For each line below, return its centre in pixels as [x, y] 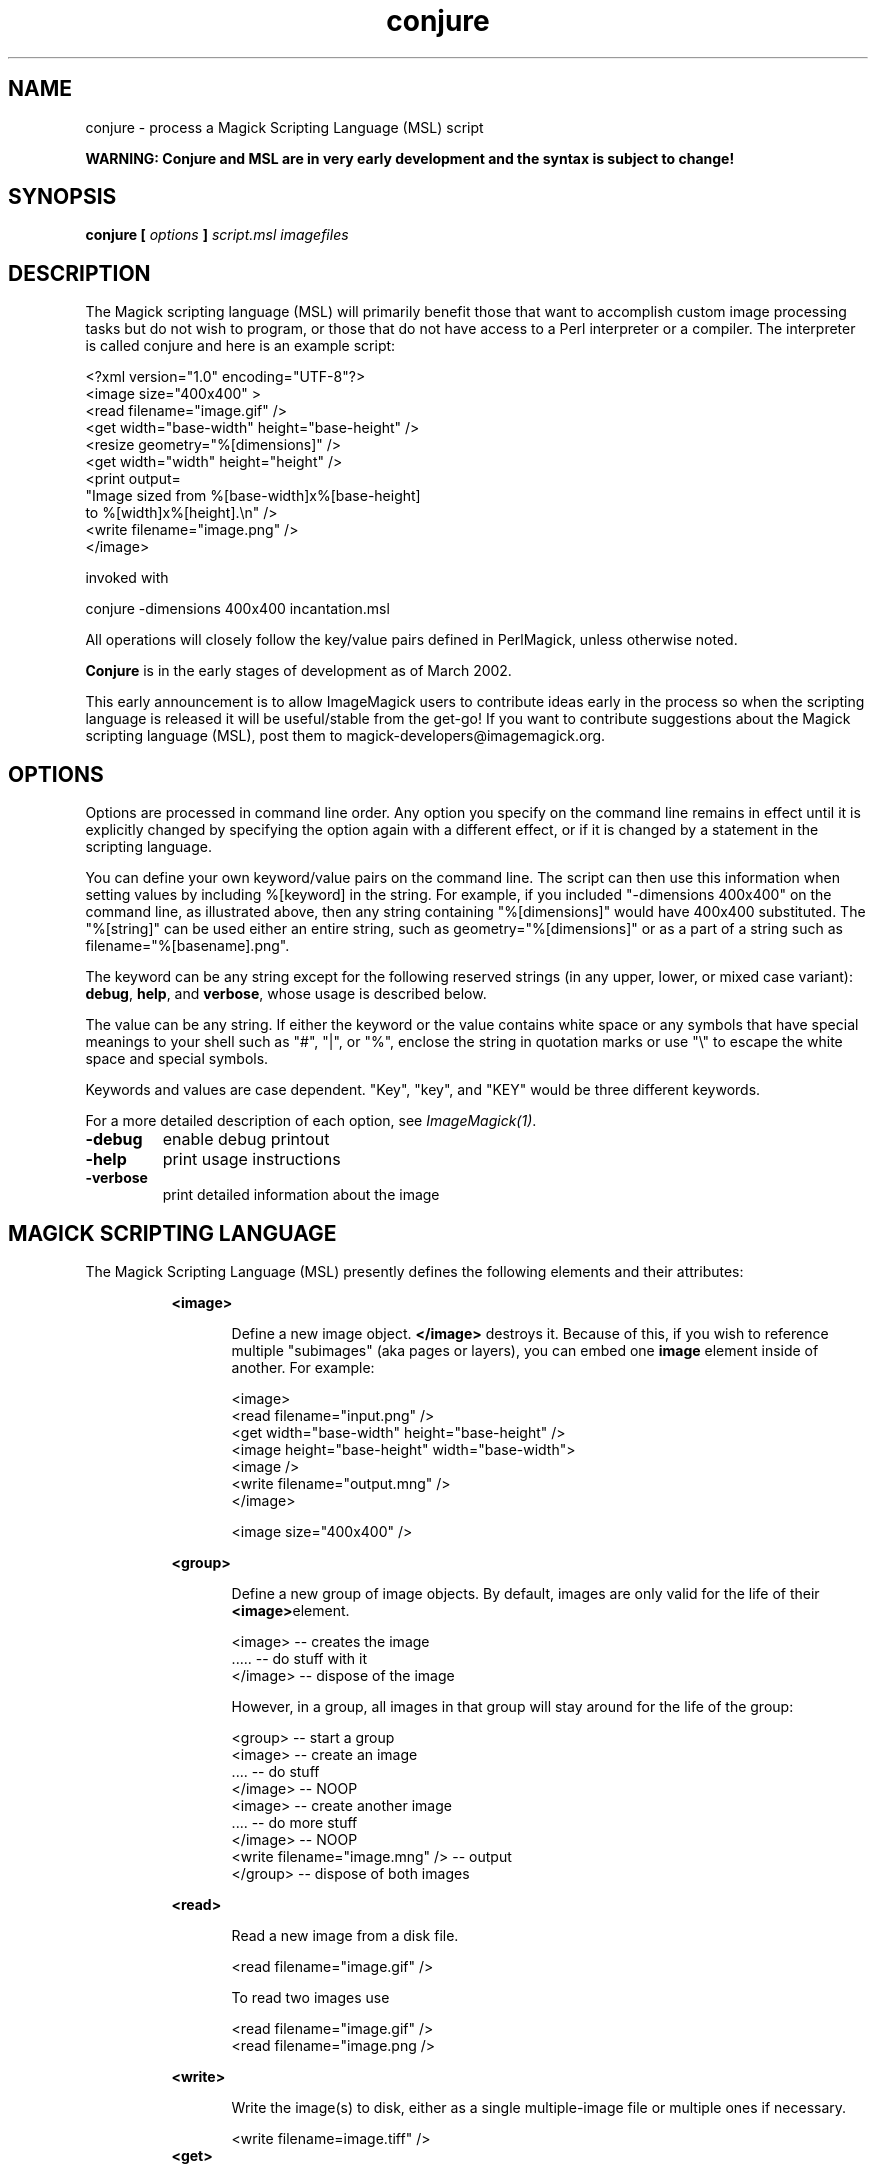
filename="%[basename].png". [187, 946]
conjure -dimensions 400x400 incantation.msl [237, 609]
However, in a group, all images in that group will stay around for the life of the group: [512, 1706]
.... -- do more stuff [294, 1822]
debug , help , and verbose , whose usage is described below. [286, 994]
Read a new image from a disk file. [345, 1935]
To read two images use [310, 1997]
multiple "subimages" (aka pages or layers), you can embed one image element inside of [525, 1350]
